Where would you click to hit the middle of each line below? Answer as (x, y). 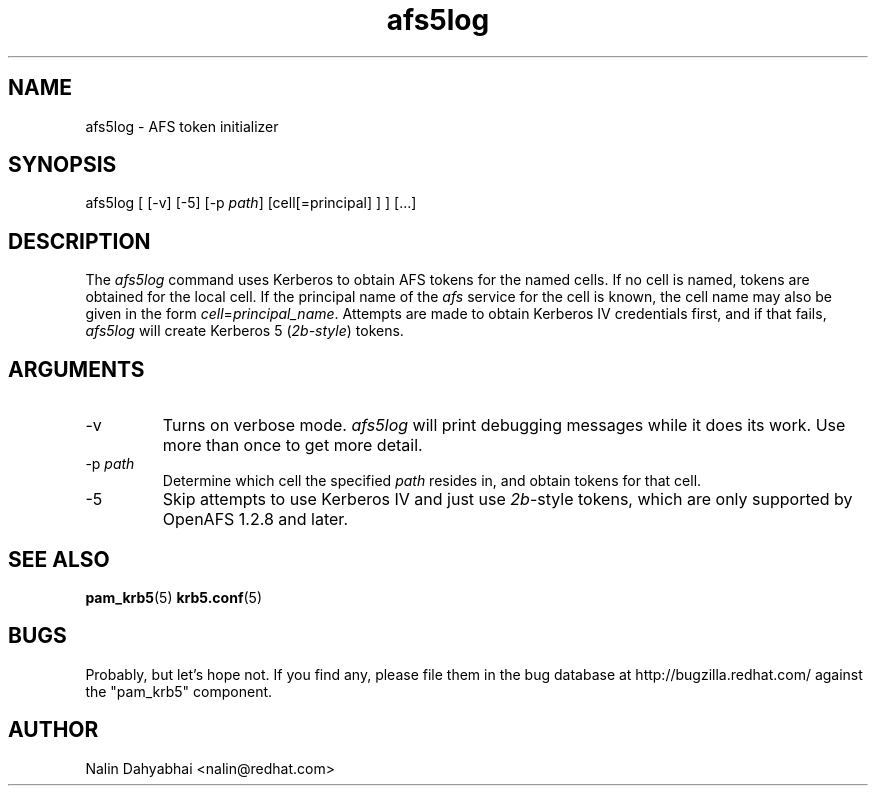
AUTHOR (53, 730)
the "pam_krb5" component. (179, 691)
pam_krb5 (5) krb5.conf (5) (174, 597)
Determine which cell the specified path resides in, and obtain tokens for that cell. (432, 481)
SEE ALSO (59, 559)
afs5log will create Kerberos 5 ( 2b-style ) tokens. (244, 331)
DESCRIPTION (79, 241)
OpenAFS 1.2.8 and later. (255, 519)
